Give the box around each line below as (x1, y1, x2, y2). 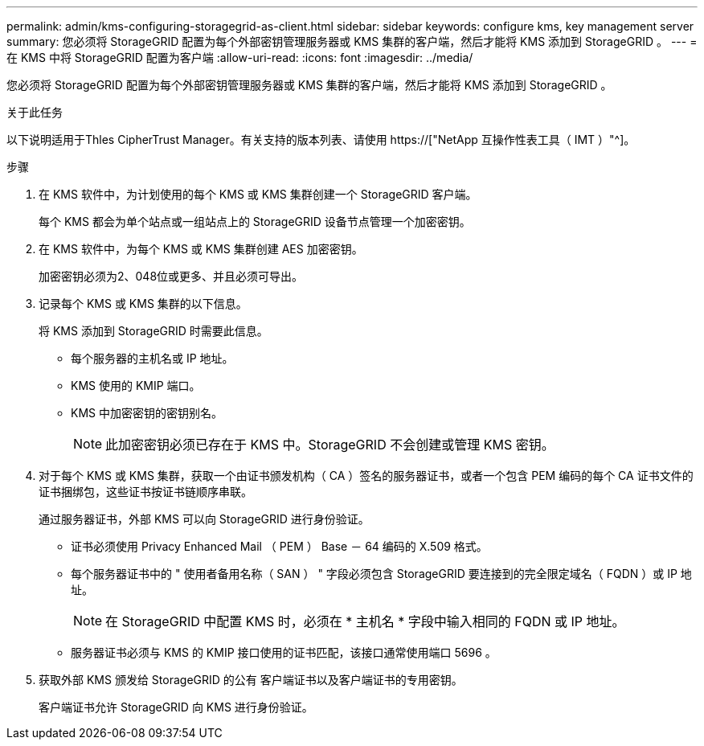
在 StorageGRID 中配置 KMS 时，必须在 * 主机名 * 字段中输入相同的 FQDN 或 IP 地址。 (105, 613, 625, 629)
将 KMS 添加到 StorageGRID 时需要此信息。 (39, 324, 268, 338)
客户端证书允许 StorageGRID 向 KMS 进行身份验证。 (39, 700, 313, 714)
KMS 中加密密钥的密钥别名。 (71, 406, 223, 420)
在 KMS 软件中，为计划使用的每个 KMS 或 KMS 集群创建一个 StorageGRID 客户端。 (39, 187, 477, 201)
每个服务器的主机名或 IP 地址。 (71, 351, 234, 365)
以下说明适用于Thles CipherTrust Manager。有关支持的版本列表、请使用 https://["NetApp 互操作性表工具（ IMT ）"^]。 (6, 133, 636, 146)
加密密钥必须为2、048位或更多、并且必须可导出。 (39, 269, 304, 283)
